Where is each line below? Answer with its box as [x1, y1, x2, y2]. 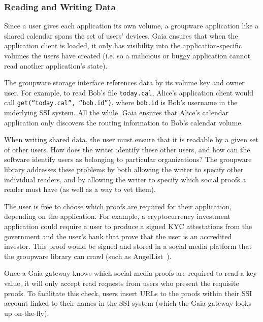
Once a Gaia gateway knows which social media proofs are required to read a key [4, 268, 257, 278]
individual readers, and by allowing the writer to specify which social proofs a [4, 174, 246, 184]
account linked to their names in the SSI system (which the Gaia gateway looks [4, 298, 251, 308]
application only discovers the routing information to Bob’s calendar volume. [4, 117, 243, 127]
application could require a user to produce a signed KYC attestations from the [4, 221, 252, 232]
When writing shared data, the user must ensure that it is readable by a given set [4, 134, 258, 145]
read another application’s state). [4, 60, 108, 71]
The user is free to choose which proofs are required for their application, [4, 201, 232, 211]
